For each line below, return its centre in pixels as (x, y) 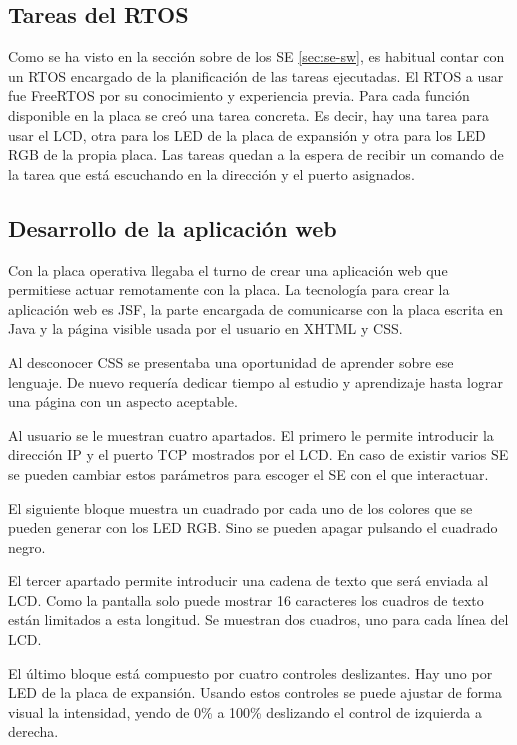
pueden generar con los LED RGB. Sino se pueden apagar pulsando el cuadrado (253, 527)
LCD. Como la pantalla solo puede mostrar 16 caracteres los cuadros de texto (246, 599)
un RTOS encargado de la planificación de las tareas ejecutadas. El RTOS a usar (256, 75)
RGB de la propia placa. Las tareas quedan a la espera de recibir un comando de (256, 154)
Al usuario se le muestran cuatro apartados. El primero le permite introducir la (251, 434)
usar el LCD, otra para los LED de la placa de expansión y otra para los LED (247, 134)
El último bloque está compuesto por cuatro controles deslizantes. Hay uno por (250, 672)
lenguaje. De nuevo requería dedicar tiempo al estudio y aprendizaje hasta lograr (255, 381)
